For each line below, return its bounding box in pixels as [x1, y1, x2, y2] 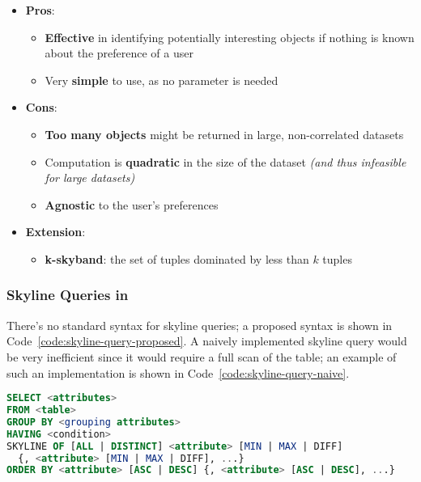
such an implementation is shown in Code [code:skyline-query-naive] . [6, 364, 350, 381]
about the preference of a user [45, 44, 193, 61]
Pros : [25, 2, 55, 18]
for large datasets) [45, 169, 135, 186]
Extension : [25, 223, 86, 240]
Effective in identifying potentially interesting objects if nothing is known [45, 28, 415, 45]
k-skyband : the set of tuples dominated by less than [45, 250, 309, 267]
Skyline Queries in [6, 285, 129, 305]
